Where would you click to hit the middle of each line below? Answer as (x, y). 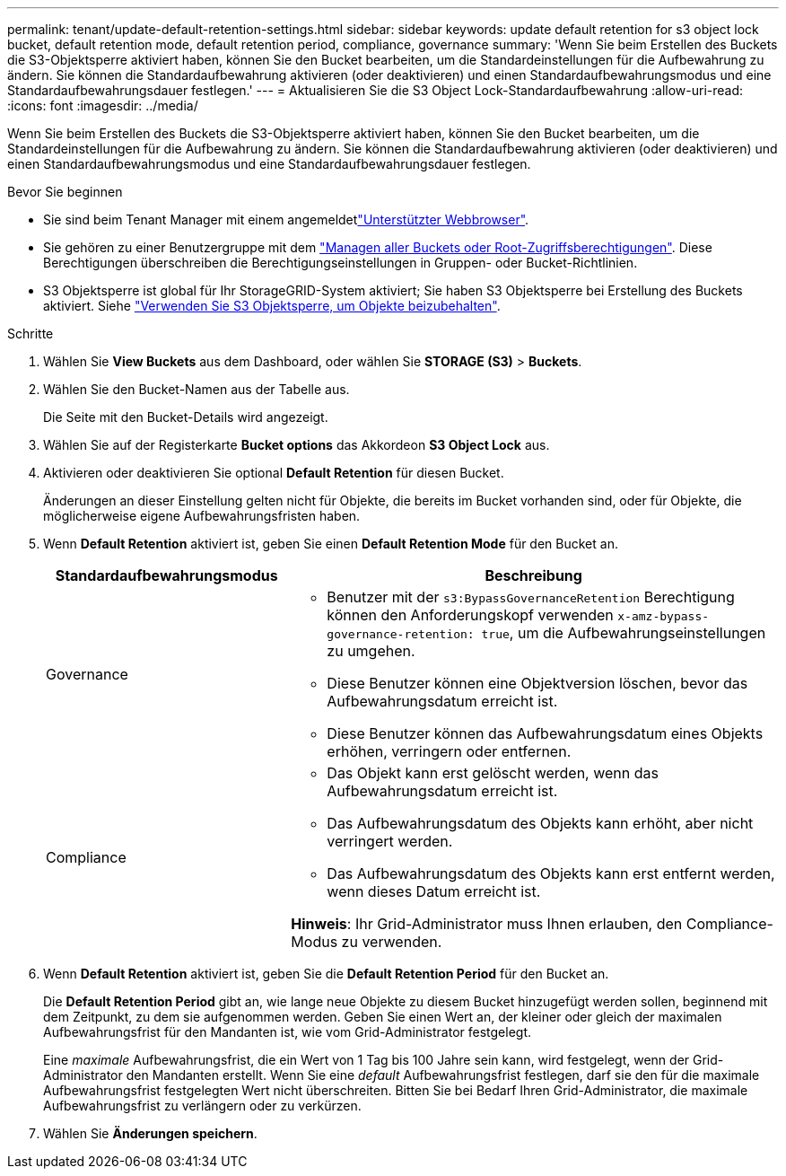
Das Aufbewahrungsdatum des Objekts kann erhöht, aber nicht (540, 823)
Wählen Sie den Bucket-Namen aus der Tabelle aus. (196, 389)
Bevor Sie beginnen (65, 192)
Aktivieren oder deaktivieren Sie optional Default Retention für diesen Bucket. (274, 473)
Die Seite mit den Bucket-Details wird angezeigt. (186, 417)
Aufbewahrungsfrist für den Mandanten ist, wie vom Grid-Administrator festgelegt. (288, 1032)
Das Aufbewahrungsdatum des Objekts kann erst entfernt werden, (551, 873)
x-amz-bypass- (664, 616)
